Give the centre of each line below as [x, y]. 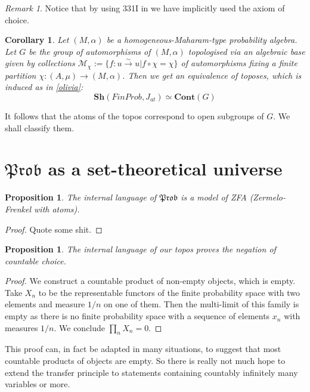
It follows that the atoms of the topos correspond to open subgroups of [134, 116]
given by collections [40, 63]
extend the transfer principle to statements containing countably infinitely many [151, 372]
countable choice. [36, 260]
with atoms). [57, 209]
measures [21, 327]
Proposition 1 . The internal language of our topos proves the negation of [140, 249]
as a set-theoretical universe [165, 169]
